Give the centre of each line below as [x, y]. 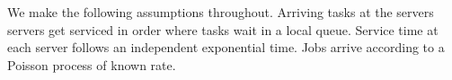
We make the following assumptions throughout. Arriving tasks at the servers [221, 12]
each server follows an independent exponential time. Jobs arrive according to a [226, 47]
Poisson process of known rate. [92, 64]
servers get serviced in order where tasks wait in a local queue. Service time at [223, 29]
